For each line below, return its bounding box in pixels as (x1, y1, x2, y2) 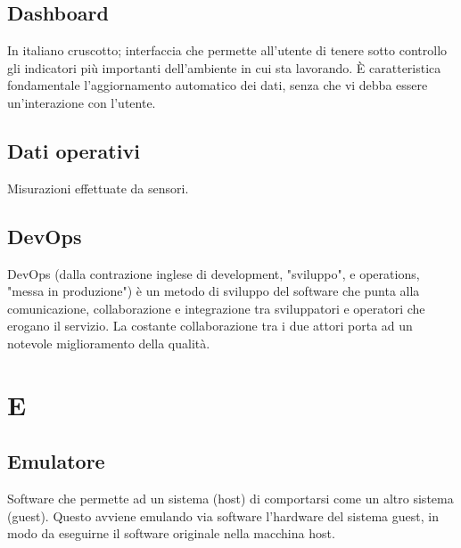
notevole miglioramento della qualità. (7, 333, 210, 352)
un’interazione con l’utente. (7, 93, 156, 111)
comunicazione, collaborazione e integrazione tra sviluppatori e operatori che (7, 299, 425, 317)
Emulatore (7, 447, 105, 475)
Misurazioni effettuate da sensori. (7, 178, 189, 197)
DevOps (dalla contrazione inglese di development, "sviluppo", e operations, (7, 264, 420, 282)
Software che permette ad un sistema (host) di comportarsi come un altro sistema (7, 489, 454, 508)
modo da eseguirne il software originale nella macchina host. (7, 524, 335, 543)
